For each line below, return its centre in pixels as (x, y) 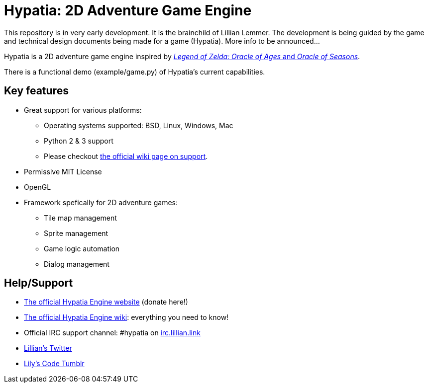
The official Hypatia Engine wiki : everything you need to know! (126, 317)
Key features (36, 91)
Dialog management (77, 264)
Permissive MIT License (63, 171)
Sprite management (76, 233)
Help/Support (39, 283)
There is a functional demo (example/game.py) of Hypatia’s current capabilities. (135, 72)
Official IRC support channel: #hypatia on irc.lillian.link (112, 333)
